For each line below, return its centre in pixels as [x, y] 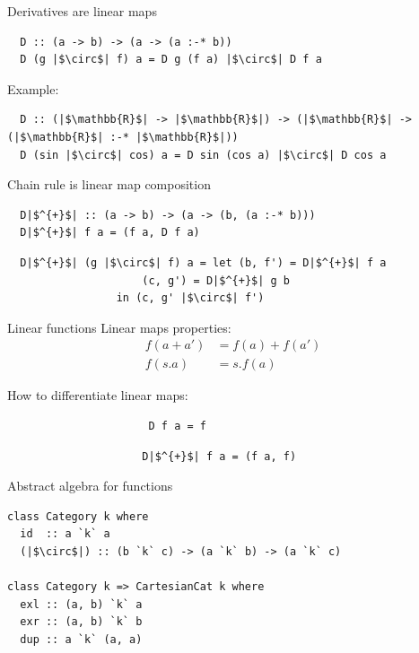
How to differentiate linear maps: [98, 395]
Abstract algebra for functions [90, 486]
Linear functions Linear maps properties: [119, 327]
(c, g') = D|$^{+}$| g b [216, 280]
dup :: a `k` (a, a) [81, 639]
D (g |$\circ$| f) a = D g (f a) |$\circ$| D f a [171, 60]
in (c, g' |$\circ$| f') [190, 298]
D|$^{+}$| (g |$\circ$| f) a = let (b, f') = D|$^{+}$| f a [203, 262]
